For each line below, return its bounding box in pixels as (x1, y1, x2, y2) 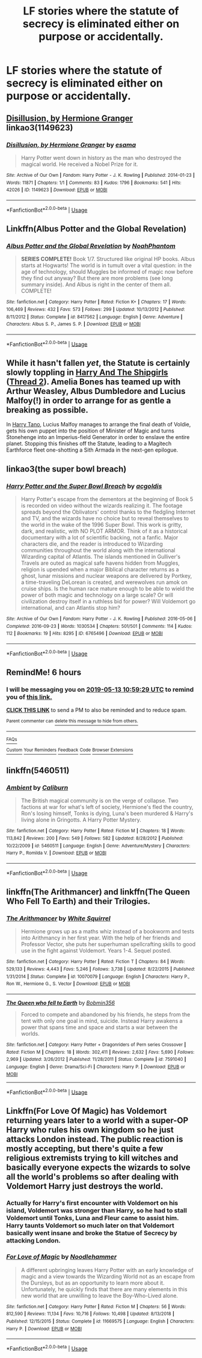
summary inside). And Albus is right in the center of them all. (20, 281, 171, 288)
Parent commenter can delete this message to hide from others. (6, 718, 138, 724)
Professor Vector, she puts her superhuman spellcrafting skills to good (20, 941, 196, 948)
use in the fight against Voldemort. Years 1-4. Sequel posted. (20, 947, 172, 954)
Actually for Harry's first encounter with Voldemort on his (6, 1199, 179, 1207)
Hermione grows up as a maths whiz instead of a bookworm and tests (20, 928, 194, 935)
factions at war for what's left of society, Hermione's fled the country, (20, 803, 194, 811)
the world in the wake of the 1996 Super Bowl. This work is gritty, (20, 521, 183, 528)
